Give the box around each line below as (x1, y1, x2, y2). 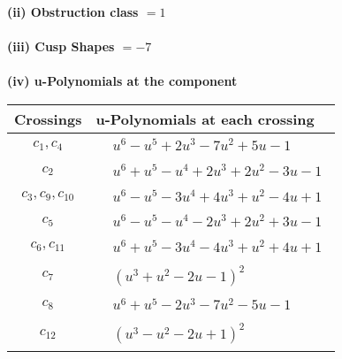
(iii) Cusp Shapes (7, 37, 115, 56)
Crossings (14, 108, 82, 129)
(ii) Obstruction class (7, 3, 139, 20)
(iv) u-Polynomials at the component (7, 72, 238, 90)
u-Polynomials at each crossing (95, 108, 315, 129)
